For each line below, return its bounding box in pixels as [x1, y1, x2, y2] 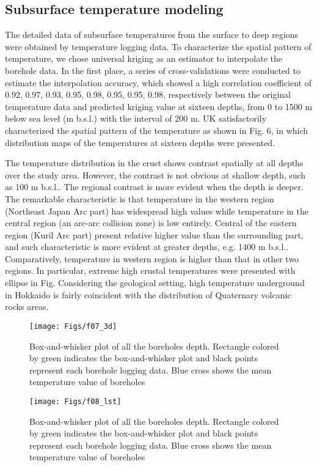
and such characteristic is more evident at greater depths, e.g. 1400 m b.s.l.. [5, 240, 289, 253]
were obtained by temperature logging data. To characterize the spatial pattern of [5, 40, 312, 53]
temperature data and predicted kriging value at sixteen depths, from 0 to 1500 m [5, 100, 313, 112]
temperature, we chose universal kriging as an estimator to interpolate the [5, 52, 282, 65]
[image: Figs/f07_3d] [29, 322, 117, 331]
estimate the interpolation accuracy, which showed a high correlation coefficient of [5, 76, 312, 89]
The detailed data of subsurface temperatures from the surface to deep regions [5, 28, 299, 41]
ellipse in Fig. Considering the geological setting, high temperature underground [5, 276, 305, 289]
